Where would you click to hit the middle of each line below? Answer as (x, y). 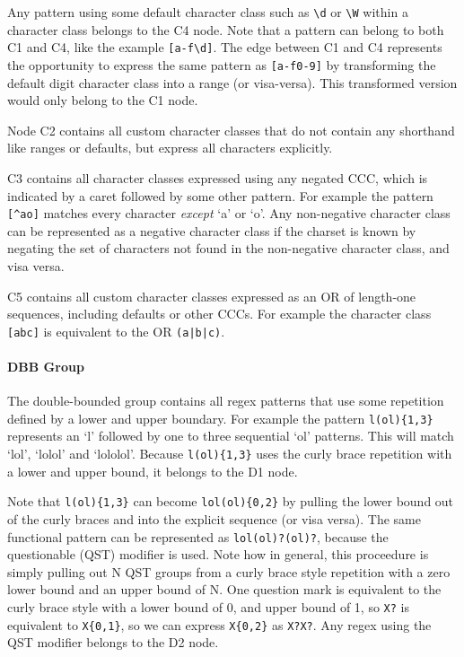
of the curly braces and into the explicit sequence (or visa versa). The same (214, 518)
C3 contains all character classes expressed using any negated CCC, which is (218, 177)
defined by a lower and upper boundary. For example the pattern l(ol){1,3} (220, 418)
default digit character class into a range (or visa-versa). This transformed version (232, 82)
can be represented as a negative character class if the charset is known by (212, 230)
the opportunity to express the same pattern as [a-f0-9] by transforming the (222, 64)
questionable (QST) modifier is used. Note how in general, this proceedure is (218, 554)
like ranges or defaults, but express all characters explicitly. (170, 148)
